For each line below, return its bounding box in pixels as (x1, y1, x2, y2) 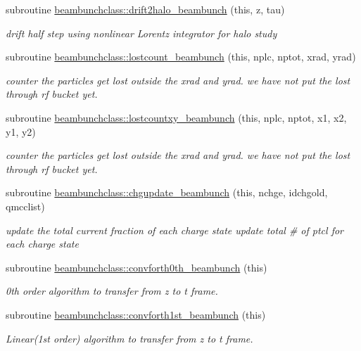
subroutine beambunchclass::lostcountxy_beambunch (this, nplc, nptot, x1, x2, (6, 110, 347, 125)
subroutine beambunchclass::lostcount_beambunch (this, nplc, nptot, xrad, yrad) (6, 49, 356, 64)
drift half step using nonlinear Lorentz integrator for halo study (6, 25, 277, 40)
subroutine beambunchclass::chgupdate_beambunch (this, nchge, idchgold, (6, 185, 328, 200)
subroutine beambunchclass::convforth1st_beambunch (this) (6, 307, 266, 321)
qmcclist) (6, 198, 45, 213)
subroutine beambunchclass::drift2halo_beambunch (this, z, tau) (6, 2, 285, 16)
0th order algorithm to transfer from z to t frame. (6, 283, 218, 298)
